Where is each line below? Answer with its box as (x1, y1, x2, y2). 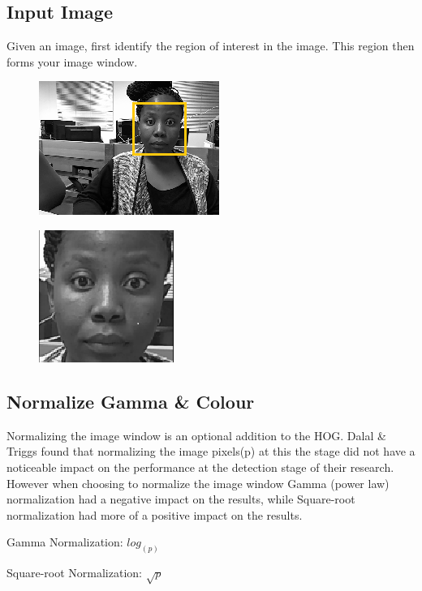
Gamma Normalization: (6, 533, 123, 550)
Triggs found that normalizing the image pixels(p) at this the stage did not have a (6, 443, 416, 460)
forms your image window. (6, 53, 138, 70)
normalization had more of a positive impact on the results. (6, 506, 303, 523)
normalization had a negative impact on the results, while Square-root (6, 490, 355, 507)
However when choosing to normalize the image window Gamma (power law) (6, 474, 390, 491)
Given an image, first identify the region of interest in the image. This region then (6, 37, 415, 54)
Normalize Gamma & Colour (6, 388, 255, 413)
